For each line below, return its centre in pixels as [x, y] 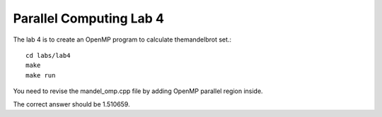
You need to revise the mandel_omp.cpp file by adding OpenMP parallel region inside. [138, 91]
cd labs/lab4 [48, 55]
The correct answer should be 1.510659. [71, 104]
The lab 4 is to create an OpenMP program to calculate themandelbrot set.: [122, 39]
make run [41, 75]
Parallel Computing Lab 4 [88, 18]
